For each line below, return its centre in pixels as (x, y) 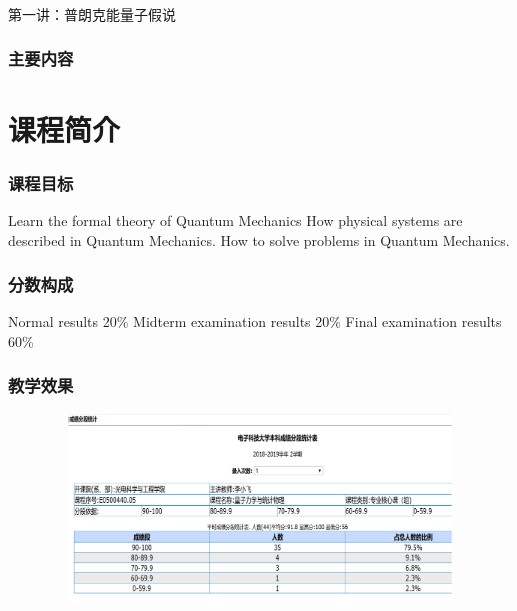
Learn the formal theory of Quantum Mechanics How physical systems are (235, 219)
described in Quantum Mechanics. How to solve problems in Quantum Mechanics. (259, 239)
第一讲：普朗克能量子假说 (92, 13)
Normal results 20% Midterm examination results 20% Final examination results (255, 321)
